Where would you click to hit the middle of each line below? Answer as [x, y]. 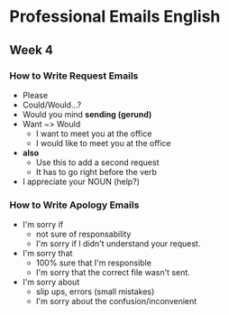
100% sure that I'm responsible [93, 263]
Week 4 [32, 50]
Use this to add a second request [97, 162]
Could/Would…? [52, 105]
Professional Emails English [115, 17]
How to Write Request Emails [74, 76]
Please [35, 95]
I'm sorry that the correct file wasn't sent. [113, 273]
